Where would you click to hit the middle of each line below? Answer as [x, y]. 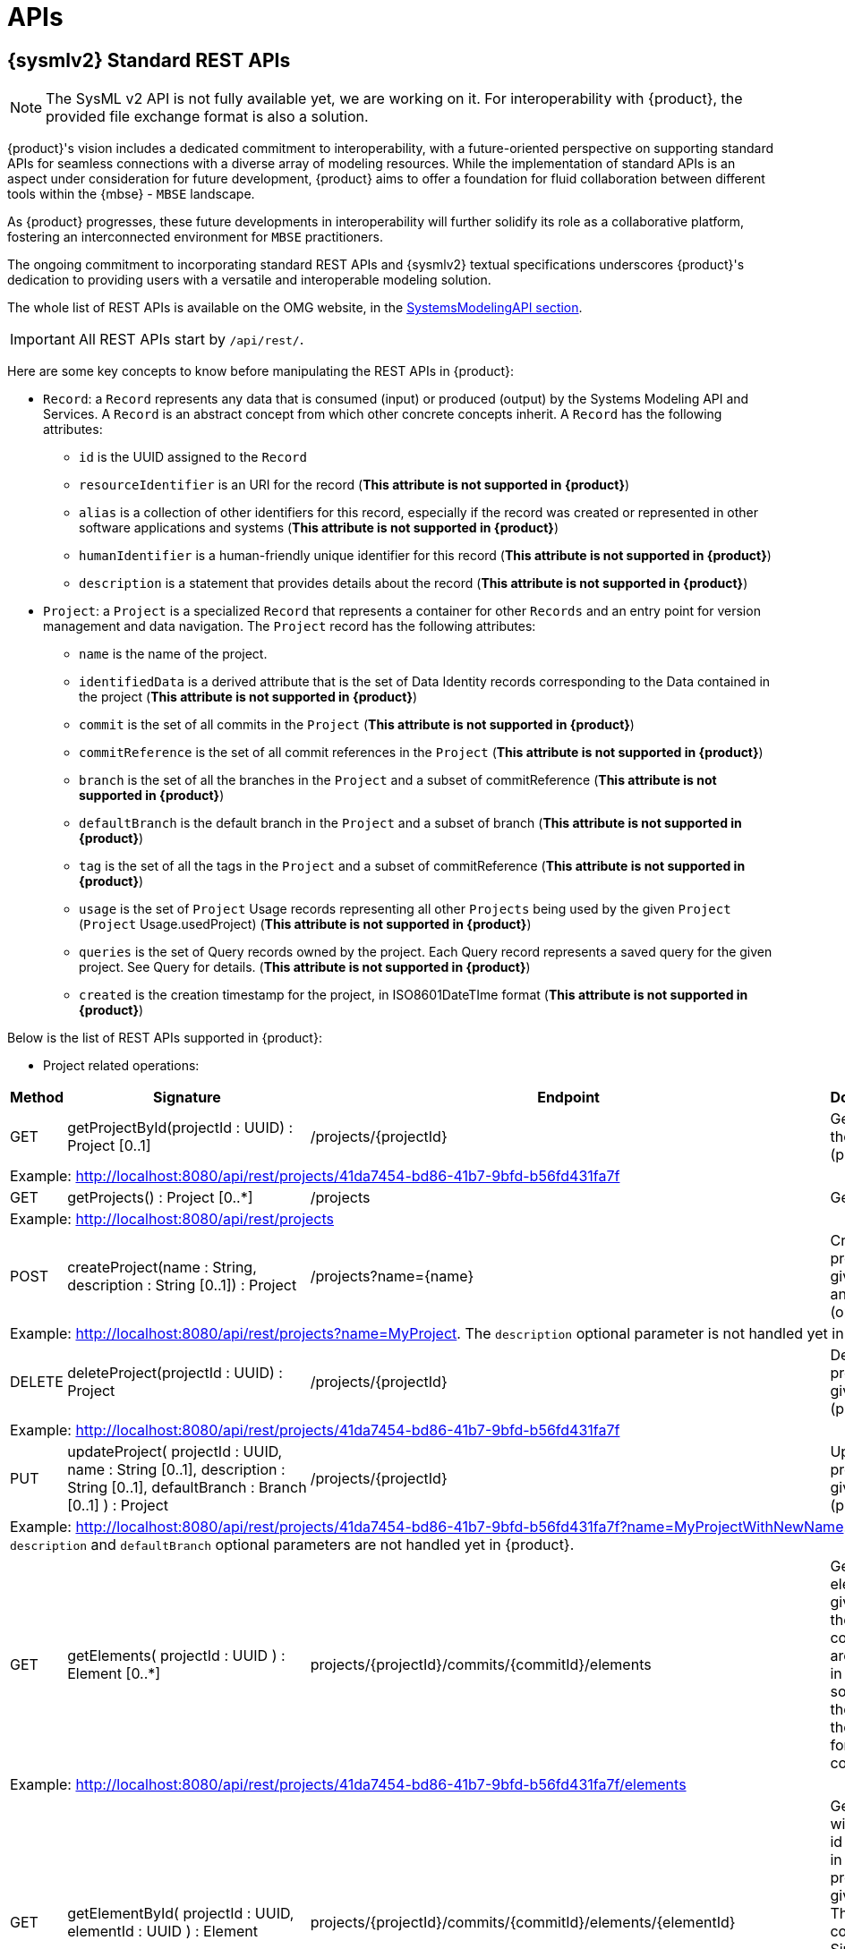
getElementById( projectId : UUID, [181, 1914]
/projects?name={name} [392, 1277]
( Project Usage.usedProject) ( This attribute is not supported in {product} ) [305, 924]
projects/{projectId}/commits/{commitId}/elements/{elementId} [523, 1923]
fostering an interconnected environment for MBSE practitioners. [195, 237]
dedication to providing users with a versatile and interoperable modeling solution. [249, 280]
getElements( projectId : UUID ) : [176, 1656]
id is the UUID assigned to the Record [193, 457]
